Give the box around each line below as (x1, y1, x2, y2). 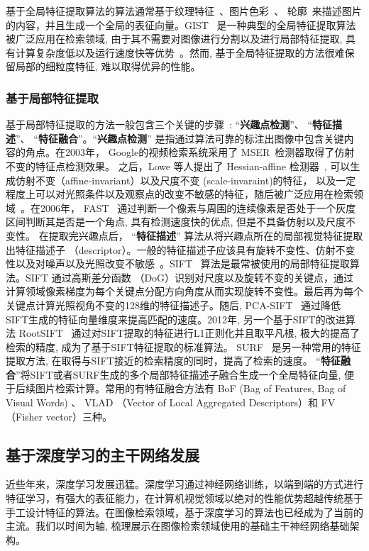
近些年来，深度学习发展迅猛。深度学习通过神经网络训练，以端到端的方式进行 (6, 477, 363, 491)
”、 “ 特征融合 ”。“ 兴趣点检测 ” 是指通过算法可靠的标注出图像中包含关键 (16, 130, 344, 145)
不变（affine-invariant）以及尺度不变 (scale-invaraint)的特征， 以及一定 (35, 172, 356, 187)
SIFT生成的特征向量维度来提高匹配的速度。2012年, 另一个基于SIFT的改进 (6, 311, 346, 326)
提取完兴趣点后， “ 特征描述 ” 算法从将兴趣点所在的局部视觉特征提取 (48, 228, 363, 243)
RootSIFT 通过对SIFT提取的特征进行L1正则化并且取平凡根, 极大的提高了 (18, 325, 360, 340)
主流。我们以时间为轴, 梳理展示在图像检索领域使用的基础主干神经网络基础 (6, 518, 350, 533)
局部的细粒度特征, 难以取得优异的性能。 (15, 59, 201, 74)
